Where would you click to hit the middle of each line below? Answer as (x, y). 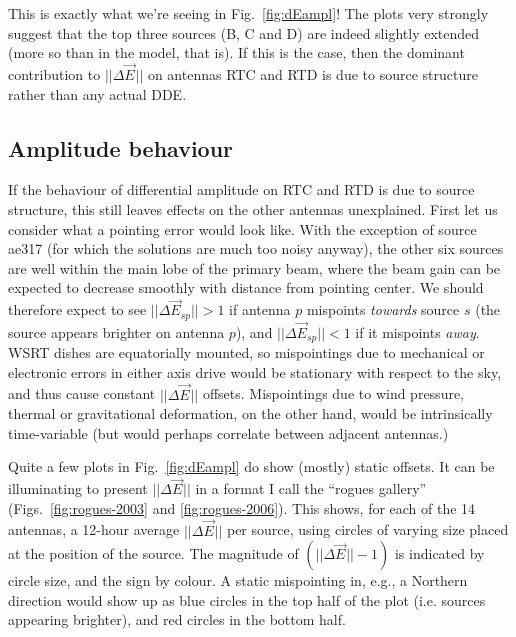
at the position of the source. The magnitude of (153, 553)
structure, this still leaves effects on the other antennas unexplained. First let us (253, 208)
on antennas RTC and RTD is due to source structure (312, 74)
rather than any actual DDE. (97, 93)
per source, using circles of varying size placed (367, 529)
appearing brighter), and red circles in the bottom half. (177, 619)
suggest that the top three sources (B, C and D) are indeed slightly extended (244, 32)
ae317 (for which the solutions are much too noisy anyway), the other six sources (256, 248)
